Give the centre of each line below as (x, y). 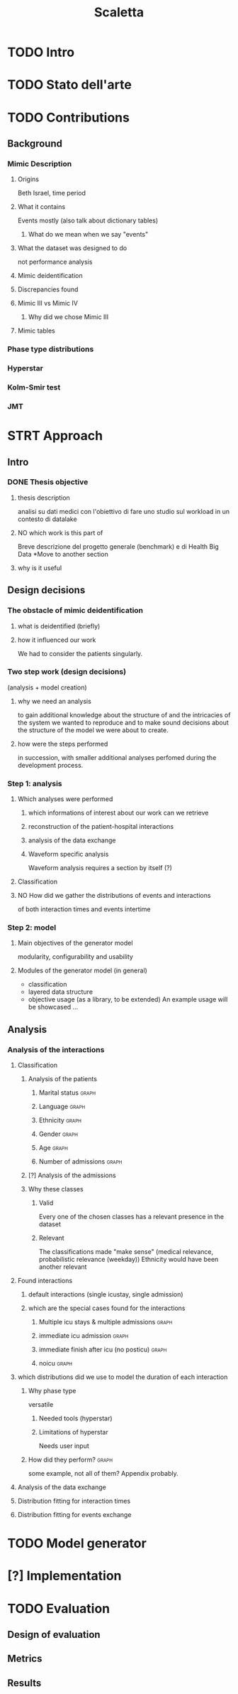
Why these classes (56, 1189)
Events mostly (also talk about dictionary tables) (88, 220)
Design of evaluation (54, 1635)
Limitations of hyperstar (73, 1432)
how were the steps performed (63, 744)
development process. (50, 765)
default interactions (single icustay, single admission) (106, 1294)
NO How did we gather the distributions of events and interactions (114, 896)
